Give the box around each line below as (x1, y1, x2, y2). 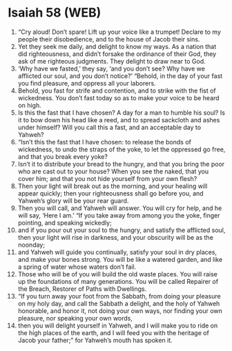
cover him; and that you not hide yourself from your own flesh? (17, 174, 197, 182)
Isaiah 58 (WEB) (8, 5, 101, 21)
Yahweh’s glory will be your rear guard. (17, 196, 129, 205)
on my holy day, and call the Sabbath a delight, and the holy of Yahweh (17, 299, 220, 307)
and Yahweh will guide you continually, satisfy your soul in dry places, (17, 247, 217, 256)
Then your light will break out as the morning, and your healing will (17, 182, 208, 190)
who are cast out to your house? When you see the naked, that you (17, 167, 209, 175)
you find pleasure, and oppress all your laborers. (17, 79, 156, 87)
